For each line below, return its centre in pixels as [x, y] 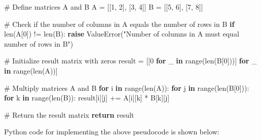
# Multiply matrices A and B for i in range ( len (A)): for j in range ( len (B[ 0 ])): [127, 87]
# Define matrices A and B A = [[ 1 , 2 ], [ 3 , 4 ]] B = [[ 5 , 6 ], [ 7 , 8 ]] [104, 7]
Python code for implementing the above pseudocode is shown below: [112, 132]
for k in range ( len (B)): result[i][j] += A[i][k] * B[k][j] [87, 98]
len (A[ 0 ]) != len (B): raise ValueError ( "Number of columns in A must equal [122, 34]
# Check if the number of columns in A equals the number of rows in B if [119, 24]
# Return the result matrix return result [69, 114]
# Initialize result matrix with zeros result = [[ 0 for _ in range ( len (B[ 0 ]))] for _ [130, 61]
